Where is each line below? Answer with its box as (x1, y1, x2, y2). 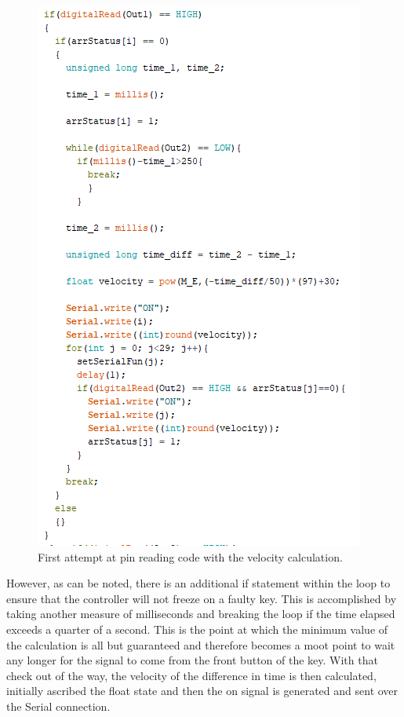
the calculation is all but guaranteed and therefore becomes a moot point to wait (6, 636, 395, 653)
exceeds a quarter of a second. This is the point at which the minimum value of (6, 620, 388, 637)
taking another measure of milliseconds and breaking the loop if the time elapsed (6, 605, 395, 622)
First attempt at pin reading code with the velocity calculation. (38, 548, 343, 565)
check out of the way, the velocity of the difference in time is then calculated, (6, 667, 377, 683)
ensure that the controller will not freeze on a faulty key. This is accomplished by (6, 590, 397, 606)
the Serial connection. (6, 697, 111, 714)
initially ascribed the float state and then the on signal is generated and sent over (6, 682, 399, 699)
